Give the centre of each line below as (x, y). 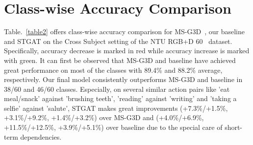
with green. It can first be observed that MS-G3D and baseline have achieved (120, 60)
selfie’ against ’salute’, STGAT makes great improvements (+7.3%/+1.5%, (116, 108)
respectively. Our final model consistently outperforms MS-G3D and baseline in (123, 79)
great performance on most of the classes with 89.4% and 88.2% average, (113, 70)
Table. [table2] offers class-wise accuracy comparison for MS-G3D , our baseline (124, 31)
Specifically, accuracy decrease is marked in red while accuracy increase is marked (127, 51)
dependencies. (41, 136)
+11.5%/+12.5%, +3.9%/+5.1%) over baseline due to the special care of (113, 127)
